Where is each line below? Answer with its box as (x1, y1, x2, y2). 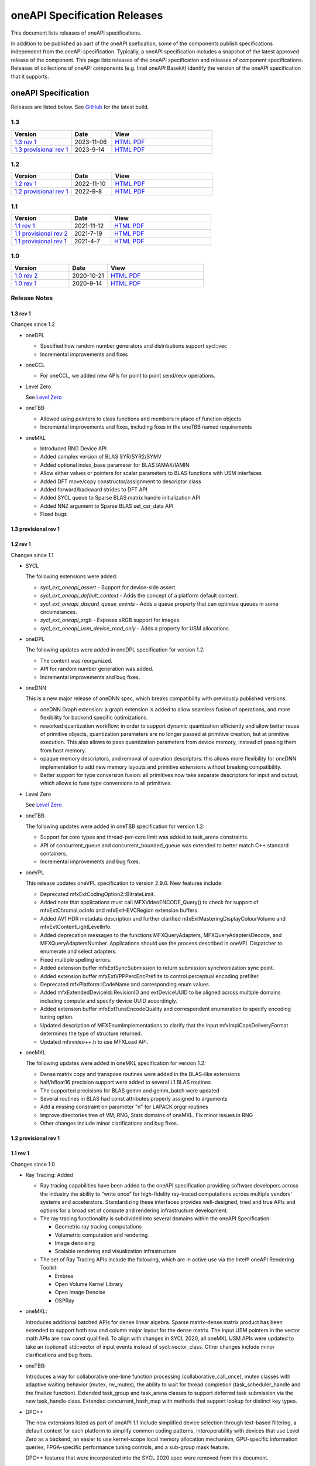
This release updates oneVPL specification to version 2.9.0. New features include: (25, 880, 224, 887)
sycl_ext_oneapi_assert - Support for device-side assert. (40, 583, 177, 591)
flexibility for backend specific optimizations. (40, 714, 149, 721)
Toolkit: (40, 1264, 58, 1271)
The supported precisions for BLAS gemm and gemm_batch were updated (40, 1087, 219, 1094)
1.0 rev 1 (14, 279, 37, 287)
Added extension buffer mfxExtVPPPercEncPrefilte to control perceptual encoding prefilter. (40, 972, 260, 979)
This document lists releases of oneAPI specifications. (11, 29, 142, 36)
